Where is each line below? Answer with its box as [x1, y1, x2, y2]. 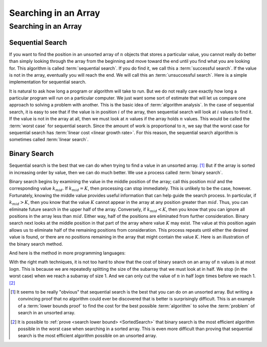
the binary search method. [9, 241, 63, 247]
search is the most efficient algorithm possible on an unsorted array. [18, 333, 157, 339]
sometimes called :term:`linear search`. [9, 137, 89, 143]
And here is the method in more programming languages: [9, 250, 126, 256]
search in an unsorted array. [18, 310, 76, 316]
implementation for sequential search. [9, 79, 87, 85]
